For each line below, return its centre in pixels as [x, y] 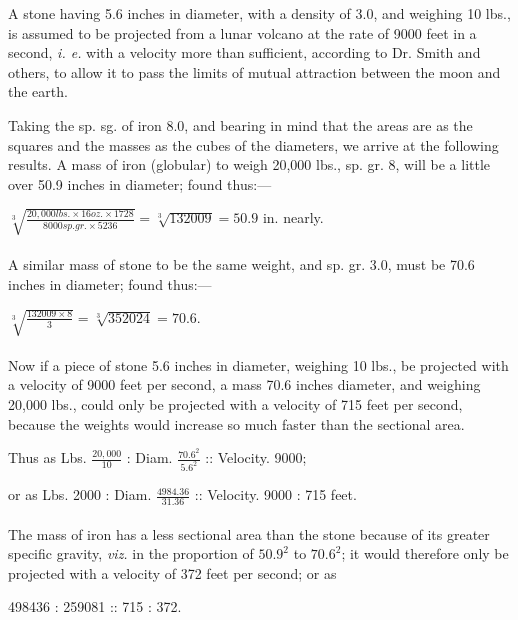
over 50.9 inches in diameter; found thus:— [140, 183]
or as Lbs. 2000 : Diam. [80, 494]
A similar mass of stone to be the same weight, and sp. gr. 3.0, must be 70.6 [241, 264]
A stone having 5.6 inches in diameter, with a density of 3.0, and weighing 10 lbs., [259, 13]
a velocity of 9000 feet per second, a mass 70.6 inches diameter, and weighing [244, 384]
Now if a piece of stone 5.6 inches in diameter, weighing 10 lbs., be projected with [258, 364]
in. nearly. [293, 217]
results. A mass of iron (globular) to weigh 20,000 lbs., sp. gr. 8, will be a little [249, 164]
